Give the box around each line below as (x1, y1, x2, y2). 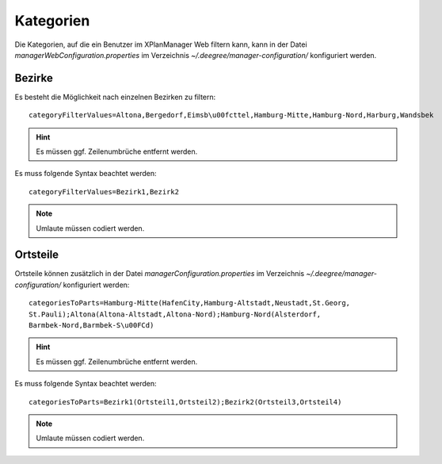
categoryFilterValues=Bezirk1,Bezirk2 (29, 187, 180, 196)
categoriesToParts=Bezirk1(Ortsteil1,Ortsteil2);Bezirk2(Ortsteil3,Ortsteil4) (29, 397, 342, 406)
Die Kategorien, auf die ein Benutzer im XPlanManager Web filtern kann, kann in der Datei (14, 40, 308, 49)
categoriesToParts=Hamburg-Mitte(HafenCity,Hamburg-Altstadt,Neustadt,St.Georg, (29, 298, 351, 308)
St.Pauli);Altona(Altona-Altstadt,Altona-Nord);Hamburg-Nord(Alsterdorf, (29, 309, 322, 319)
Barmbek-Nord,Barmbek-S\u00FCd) (29, 321, 154, 330)
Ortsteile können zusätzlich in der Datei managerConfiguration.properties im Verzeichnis (14, 269, 305, 278)
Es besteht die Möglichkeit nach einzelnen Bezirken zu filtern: (14, 92, 216, 102)
